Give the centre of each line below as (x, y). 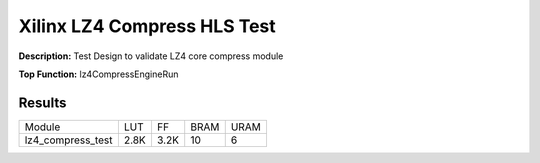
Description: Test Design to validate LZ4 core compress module (151, 56)
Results (42, 102)
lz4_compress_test (68, 140)
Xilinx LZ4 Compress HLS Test (147, 26)
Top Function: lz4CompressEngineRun (98, 74)
